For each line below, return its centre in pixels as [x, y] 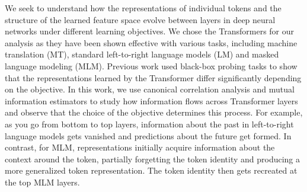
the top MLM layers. [42, 182]
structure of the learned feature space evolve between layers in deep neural [140, 19]
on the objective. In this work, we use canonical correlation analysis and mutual [150, 89]
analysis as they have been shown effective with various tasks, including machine [151, 42]
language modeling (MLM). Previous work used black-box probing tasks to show [151, 65]
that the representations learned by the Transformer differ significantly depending [153, 77]
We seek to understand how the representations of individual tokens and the [143, 8]
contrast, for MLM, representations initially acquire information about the [140, 147]
